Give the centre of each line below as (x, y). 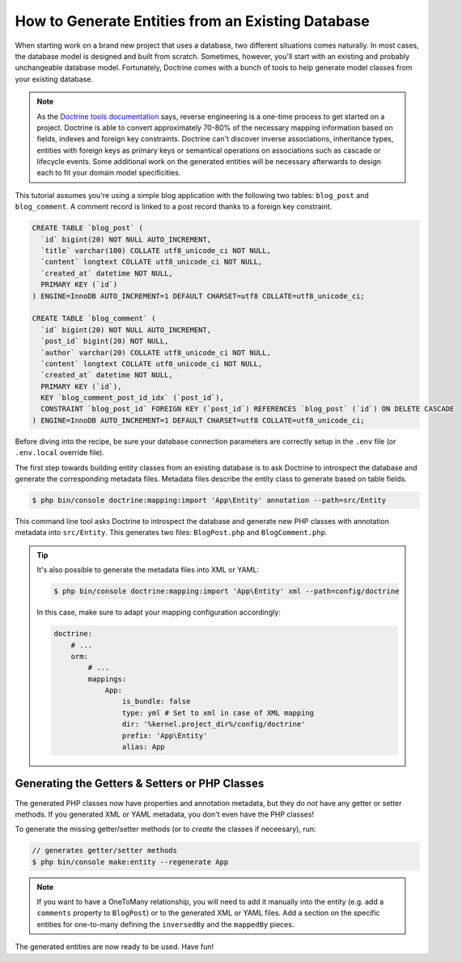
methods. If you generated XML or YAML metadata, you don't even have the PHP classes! (165, 814)
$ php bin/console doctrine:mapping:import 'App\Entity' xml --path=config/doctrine (227, 591)
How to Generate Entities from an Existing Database (192, 21)
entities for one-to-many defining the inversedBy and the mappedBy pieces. (165, 924)
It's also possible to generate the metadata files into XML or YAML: (148, 570)
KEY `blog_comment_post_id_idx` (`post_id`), (132, 398)
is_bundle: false (156, 702)
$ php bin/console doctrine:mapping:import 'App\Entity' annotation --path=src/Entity (209, 500)
